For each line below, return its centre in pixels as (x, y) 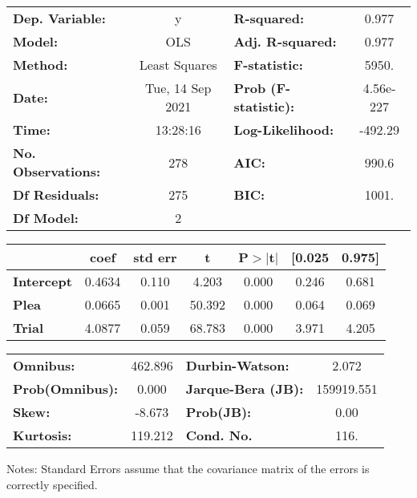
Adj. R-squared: (285, 41)
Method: (40, 65)
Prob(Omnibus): (66, 389)
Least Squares (178, 65)
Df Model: (46, 218)
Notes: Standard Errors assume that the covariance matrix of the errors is (188, 468)
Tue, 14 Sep (178, 88)
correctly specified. (52, 484)
